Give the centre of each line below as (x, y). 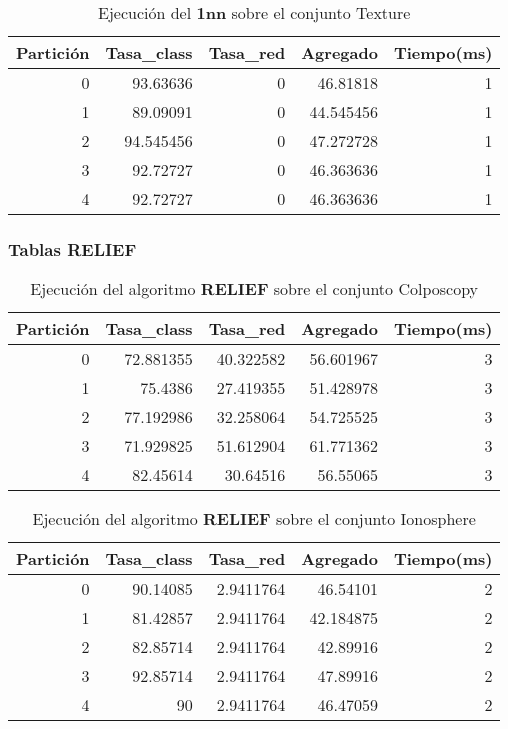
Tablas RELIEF (72, 248)
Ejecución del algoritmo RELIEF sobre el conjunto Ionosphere (254, 519)
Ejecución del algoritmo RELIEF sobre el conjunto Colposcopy (254, 289)
